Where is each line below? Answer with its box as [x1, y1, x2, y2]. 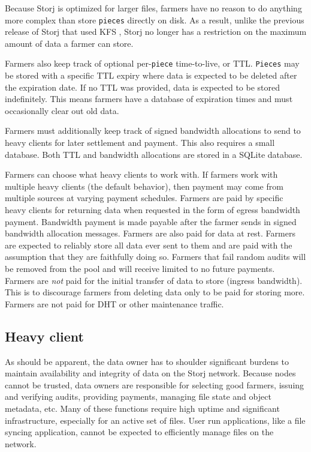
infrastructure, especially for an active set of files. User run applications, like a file [5, 414, 306, 426]
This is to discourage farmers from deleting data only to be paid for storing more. [5, 286, 305, 298]
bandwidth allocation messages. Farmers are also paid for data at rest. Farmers [5, 227, 295, 240]
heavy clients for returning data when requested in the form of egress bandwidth [5, 203, 300, 216]
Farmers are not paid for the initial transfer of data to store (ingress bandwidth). [5, 274, 303, 286]
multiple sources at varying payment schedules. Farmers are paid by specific [5, 191, 283, 204]
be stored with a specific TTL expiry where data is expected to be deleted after [5, 69, 297, 82]
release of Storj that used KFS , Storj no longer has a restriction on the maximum [5, 25, 307, 38]
